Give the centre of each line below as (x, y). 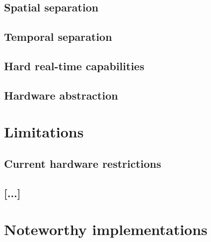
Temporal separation (58, 37)
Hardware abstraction (61, 95)
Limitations (44, 132)
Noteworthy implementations (106, 229)
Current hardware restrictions (83, 163)
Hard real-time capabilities (74, 65)
